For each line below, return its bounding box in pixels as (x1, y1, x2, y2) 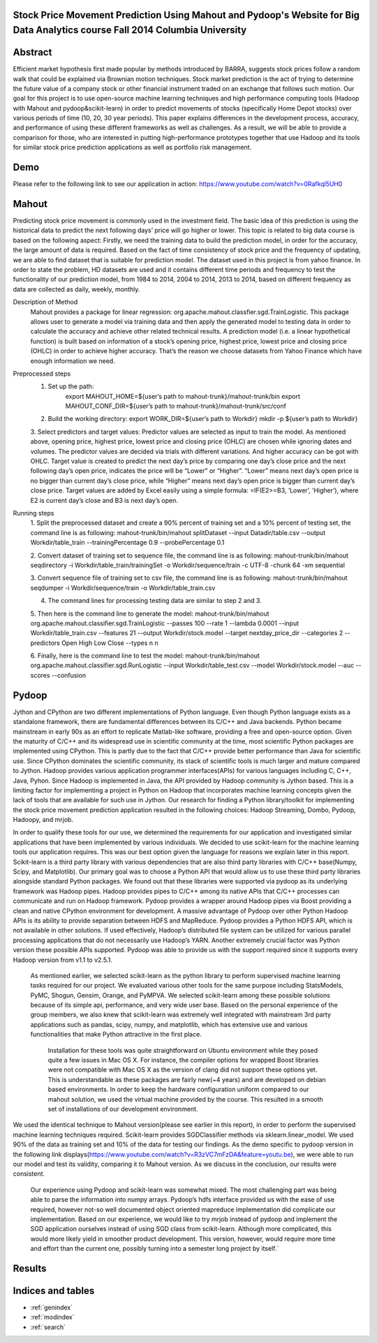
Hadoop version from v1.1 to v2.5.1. (13, 955, 112, 964)
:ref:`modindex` (30, 1313, 75, 1321)
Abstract (13, 46, 52, 59)
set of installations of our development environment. (47, 1105, 198, 1113)
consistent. (13, 1170, 45, 1178)
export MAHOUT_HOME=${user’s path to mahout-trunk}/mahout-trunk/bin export (65, 392, 300, 400)
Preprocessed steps (13, 369, 71, 378)
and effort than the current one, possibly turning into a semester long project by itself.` (30, 1244, 279, 1253)
